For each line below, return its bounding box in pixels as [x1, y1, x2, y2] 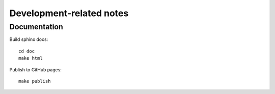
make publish [18, 78, 51, 84]
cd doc [18, 48, 35, 54]
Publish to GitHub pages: [9, 66, 62, 73]
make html [18, 56, 43, 61]
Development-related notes [9, 8, 129, 19]
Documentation [9, 22, 63, 31]
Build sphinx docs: [9, 36, 48, 42]
